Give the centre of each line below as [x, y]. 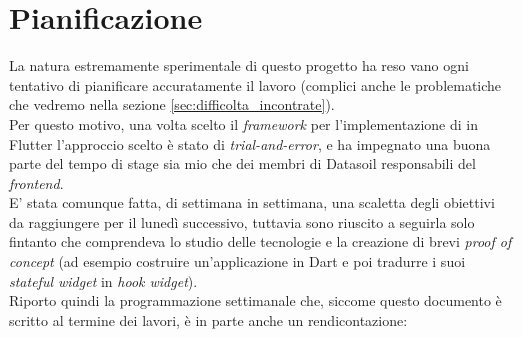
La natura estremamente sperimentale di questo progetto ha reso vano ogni [239, 65]
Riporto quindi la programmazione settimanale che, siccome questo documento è [255, 300]
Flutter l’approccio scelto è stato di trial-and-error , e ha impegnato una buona [250, 143]
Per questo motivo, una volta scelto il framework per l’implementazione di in [243, 123]
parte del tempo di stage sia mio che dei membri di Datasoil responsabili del [242, 163]
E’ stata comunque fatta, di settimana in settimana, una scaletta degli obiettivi [252, 202]
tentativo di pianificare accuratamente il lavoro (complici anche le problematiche [255, 84]
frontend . [36, 182]
